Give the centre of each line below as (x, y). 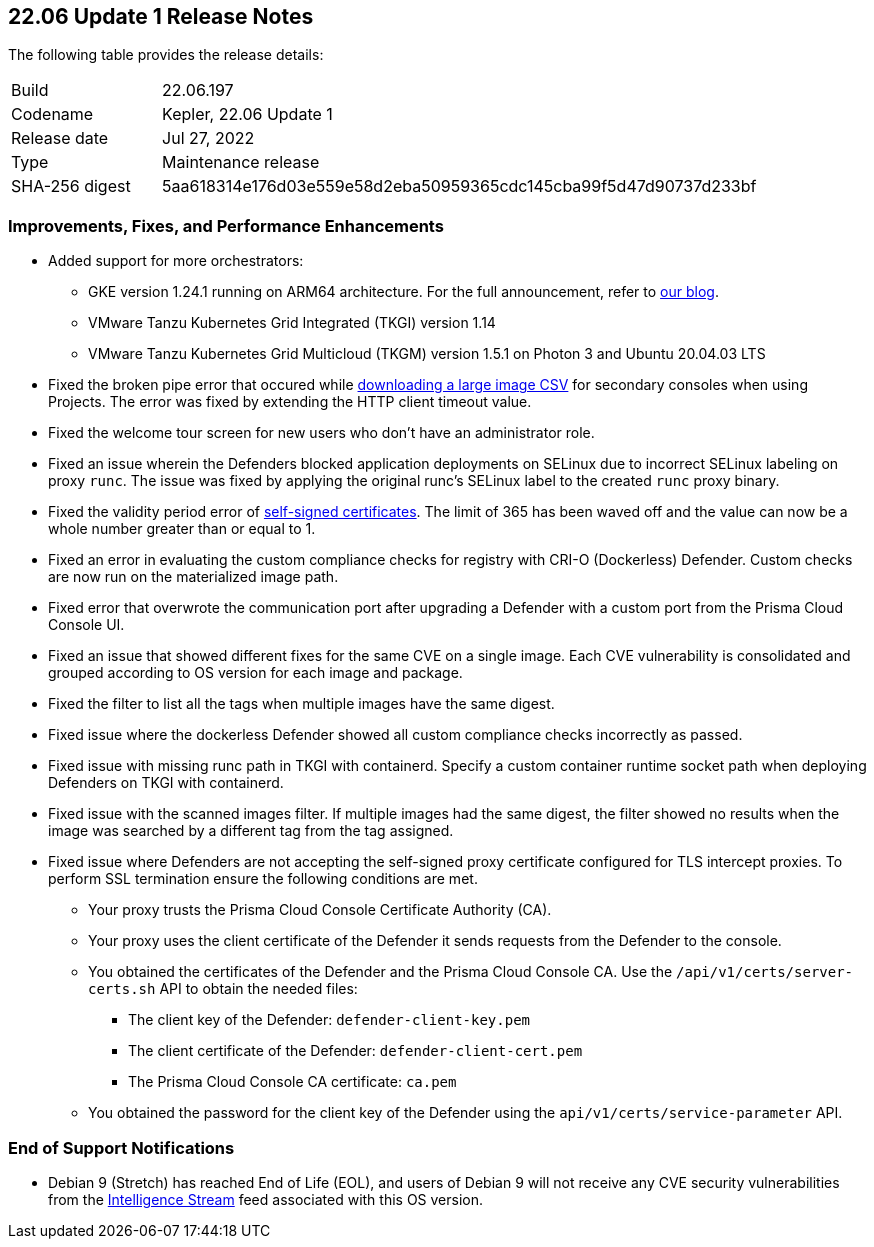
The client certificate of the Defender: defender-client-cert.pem (355, 1051)
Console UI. (86, 625)
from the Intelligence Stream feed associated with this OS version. (266, 1199)
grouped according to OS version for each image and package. (255, 673)
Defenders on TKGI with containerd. (166, 783)
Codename (52, 114)
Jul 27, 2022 (208, 138)
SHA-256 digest (71, 186)
